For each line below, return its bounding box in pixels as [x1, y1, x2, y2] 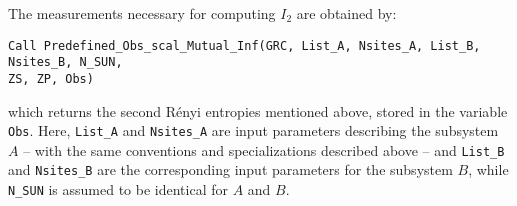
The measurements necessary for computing [8, 3, 276, 23]
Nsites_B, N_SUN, [8, 55, 123, 70]
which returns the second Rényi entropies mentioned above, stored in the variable [8, 100, 508, 121]
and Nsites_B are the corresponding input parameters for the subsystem [8, 159, 453, 180]
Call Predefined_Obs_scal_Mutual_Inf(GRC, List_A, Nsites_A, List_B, [8, 38, 481, 53]
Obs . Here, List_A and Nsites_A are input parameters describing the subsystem [8, 120, 499, 141]
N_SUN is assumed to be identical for [8, 179, 228, 200]
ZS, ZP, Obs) [8, 71, 94, 86]
